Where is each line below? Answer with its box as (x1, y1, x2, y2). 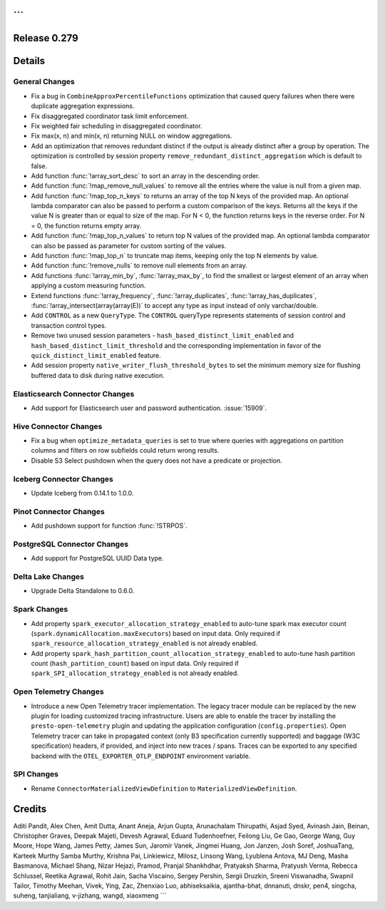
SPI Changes (13, 769, 58, 779)
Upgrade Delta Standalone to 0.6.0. (31, 587, 135, 595)
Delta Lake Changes (13, 571, 85, 581)
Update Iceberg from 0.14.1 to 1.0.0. (31, 488, 134, 497)
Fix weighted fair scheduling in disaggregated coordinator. (31, 121, 202, 130)
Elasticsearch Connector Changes (13, 389, 135, 399)
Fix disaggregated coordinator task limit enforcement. (31, 111, 189, 120)
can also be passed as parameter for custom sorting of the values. (31, 241, 227, 250)
